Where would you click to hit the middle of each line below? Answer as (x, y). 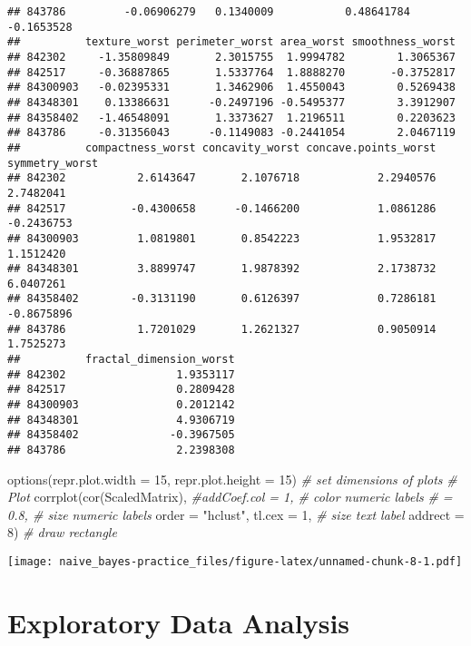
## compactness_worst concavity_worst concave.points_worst (222, 147)
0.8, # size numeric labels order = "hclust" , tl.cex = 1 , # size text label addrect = (236, 514)
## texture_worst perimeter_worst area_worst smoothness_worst (231, 42)
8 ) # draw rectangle (62, 532)
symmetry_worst (53, 163)
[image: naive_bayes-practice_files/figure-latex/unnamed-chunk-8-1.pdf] (235, 562)
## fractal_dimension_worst (121, 360)
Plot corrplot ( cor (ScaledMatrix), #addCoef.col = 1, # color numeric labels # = (230, 497)
